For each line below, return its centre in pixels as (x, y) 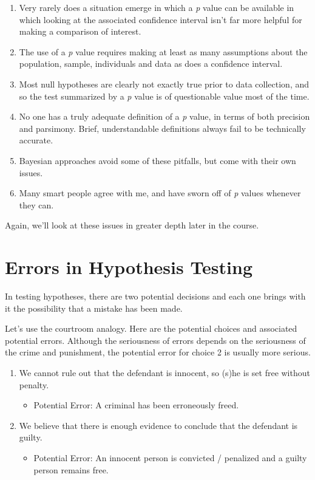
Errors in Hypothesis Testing (129, 267)
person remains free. (71, 469)
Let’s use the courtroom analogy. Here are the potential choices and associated (151, 328)
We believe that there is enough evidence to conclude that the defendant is (158, 425)
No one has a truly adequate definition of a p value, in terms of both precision (164, 116)
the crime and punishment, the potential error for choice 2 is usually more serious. (158, 352)
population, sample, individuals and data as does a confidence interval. (151, 63)
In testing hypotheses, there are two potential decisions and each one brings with (155, 296)
